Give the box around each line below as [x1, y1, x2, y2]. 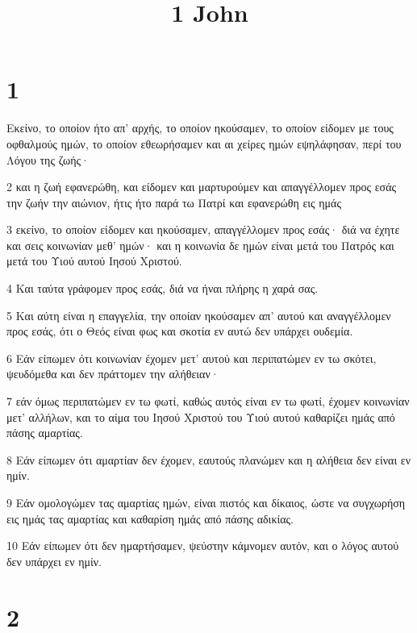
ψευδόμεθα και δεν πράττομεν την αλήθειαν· [6, 365, 219, 382]
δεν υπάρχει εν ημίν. [6, 552, 102, 569]
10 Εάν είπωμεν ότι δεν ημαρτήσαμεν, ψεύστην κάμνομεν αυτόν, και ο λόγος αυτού [6, 537, 399, 554]
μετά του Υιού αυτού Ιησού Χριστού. [6, 252, 182, 269]
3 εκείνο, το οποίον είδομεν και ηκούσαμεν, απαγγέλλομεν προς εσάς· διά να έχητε [6, 221, 400, 238]
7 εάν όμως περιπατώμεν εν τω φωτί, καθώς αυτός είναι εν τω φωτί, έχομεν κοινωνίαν [6, 393, 410, 410]
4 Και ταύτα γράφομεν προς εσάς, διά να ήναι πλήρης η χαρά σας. [6, 280, 319, 297]
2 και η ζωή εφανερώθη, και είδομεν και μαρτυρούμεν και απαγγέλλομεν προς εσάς [6, 178, 397, 195]
